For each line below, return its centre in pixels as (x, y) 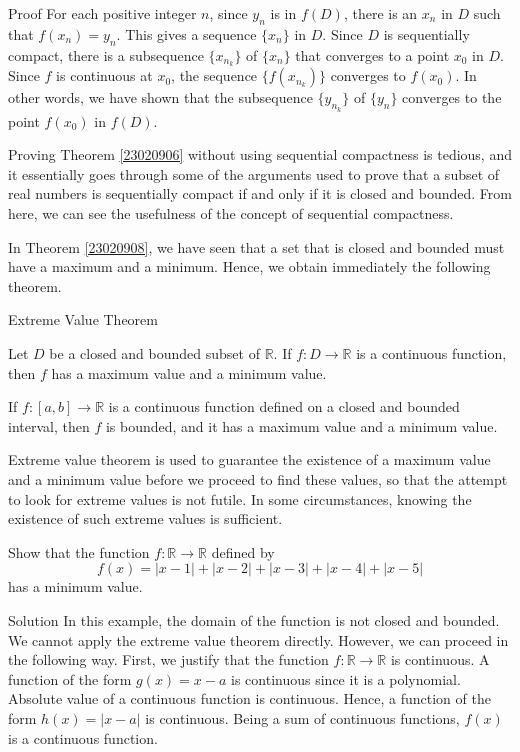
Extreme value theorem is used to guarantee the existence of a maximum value (249, 459)
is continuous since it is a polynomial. (346, 678)
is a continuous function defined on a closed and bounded (284, 406)
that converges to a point (372, 54)
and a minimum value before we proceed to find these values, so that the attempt (258, 478)
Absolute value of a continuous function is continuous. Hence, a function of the (249, 698)
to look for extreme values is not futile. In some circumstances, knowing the (240, 498)
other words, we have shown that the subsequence (160, 97)
